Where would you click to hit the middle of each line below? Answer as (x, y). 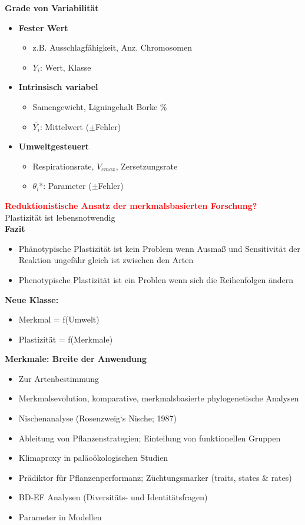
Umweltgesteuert (54, 146)
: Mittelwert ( (64, 126)
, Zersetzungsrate (147, 166)
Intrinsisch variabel (58, 87)
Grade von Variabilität (52, 8)
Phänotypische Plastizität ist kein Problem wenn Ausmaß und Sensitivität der (160, 248)
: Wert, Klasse (65, 67)
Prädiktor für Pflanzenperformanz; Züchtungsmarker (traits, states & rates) (155, 477)
